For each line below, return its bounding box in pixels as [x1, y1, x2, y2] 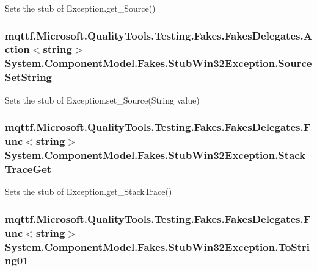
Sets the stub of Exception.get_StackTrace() [5, 185, 172, 198]
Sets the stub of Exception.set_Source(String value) [5, 93, 200, 106]
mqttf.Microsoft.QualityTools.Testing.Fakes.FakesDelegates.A [5, 27, 312, 43]
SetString [5, 69, 52, 85]
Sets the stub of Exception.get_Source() [5, 2, 156, 14]
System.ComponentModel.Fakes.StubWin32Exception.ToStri [5, 239, 310, 254]
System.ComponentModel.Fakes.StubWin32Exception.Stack [5, 147, 306, 162]
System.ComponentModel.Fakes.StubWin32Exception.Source [5, 55, 312, 71]
